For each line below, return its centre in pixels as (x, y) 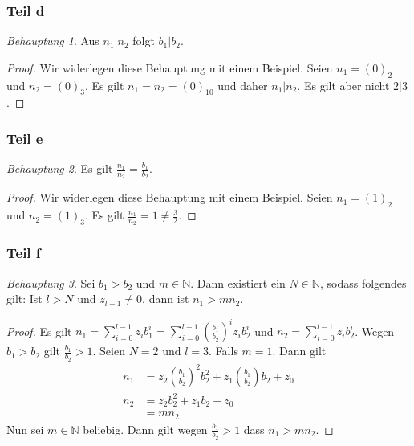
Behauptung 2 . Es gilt (60, 168)
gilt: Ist (24, 299)
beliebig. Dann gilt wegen (145, 429)
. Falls (223, 351)
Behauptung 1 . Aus (53, 41)
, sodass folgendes (363, 282)
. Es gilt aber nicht (343, 85)
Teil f (24, 253)
